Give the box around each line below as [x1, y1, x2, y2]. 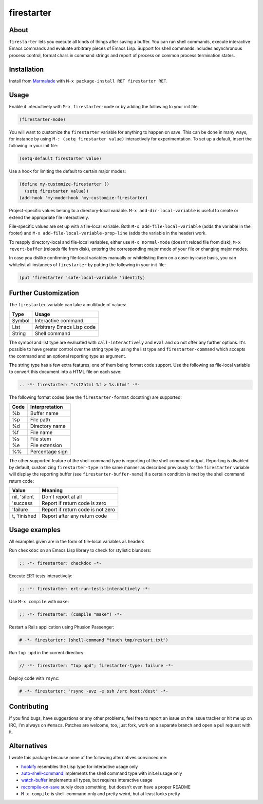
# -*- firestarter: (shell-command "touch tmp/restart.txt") [19, 637, 169, 643]
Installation [9, 65, 44, 73]
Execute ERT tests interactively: [9, 573, 73, 579]
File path [30, 416, 51, 423]
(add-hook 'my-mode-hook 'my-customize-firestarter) [19, 195, 148, 201]
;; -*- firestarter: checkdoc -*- [19, 561, 102, 566]
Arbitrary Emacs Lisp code [35, 323, 96, 330]
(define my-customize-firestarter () [19, 181, 110, 187]
